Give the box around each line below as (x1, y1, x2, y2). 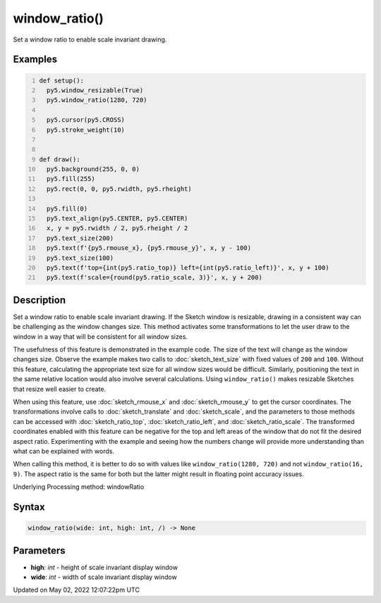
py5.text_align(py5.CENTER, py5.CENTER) (46, 215, 188, 223)
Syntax (13, 501, 45, 513)
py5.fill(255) (46, 175, 95, 183)
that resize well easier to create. (13, 385, 106, 393)
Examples (13, 54, 58, 66)
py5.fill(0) (46, 204, 88, 213)
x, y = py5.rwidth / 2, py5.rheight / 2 (46, 224, 188, 232)
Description (13, 294, 66, 306)
